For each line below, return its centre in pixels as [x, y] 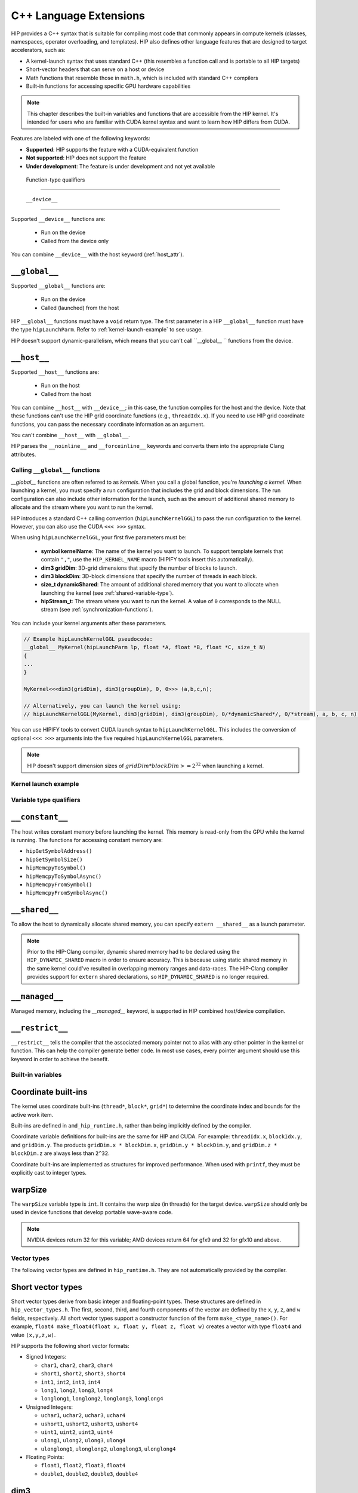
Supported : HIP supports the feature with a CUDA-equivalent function [112, 149]
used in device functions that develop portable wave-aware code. [92, 1212]
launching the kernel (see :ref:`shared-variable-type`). [107, 593]
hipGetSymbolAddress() [59, 851]
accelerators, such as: [38, 50]
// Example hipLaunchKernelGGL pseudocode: [88, 639]
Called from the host [66, 394]
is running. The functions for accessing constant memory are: [87, 840]
